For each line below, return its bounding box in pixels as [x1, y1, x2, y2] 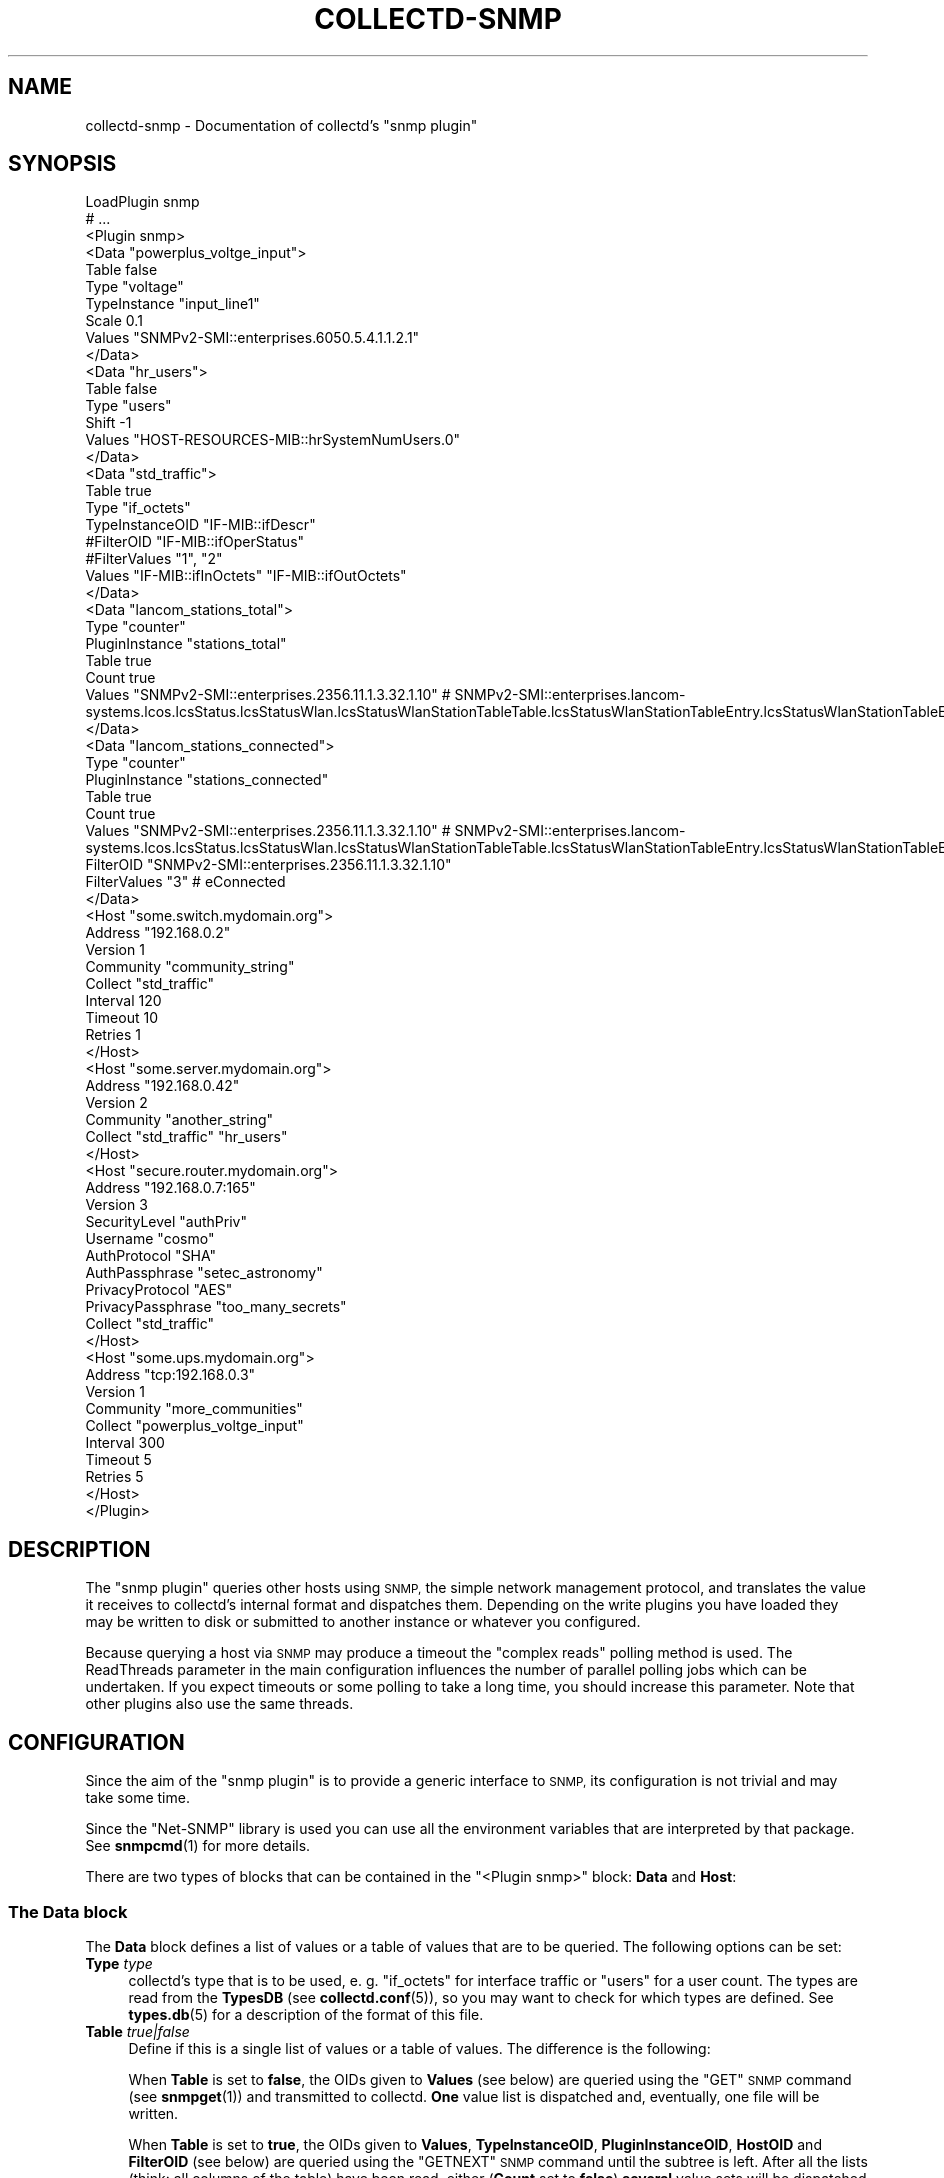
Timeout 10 [85, 1009, 158, 1027]
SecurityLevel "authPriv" [85, 1213, 247, 1231]
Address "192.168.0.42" [85, 1077, 240, 1095]
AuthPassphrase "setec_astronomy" [85, 1264, 323, 1282]
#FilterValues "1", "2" [85, 550, 223, 568]
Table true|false [85, 2022, 190, 2040]
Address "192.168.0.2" [85, 924, 231, 942]
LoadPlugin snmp [85, 193, 200, 211]
